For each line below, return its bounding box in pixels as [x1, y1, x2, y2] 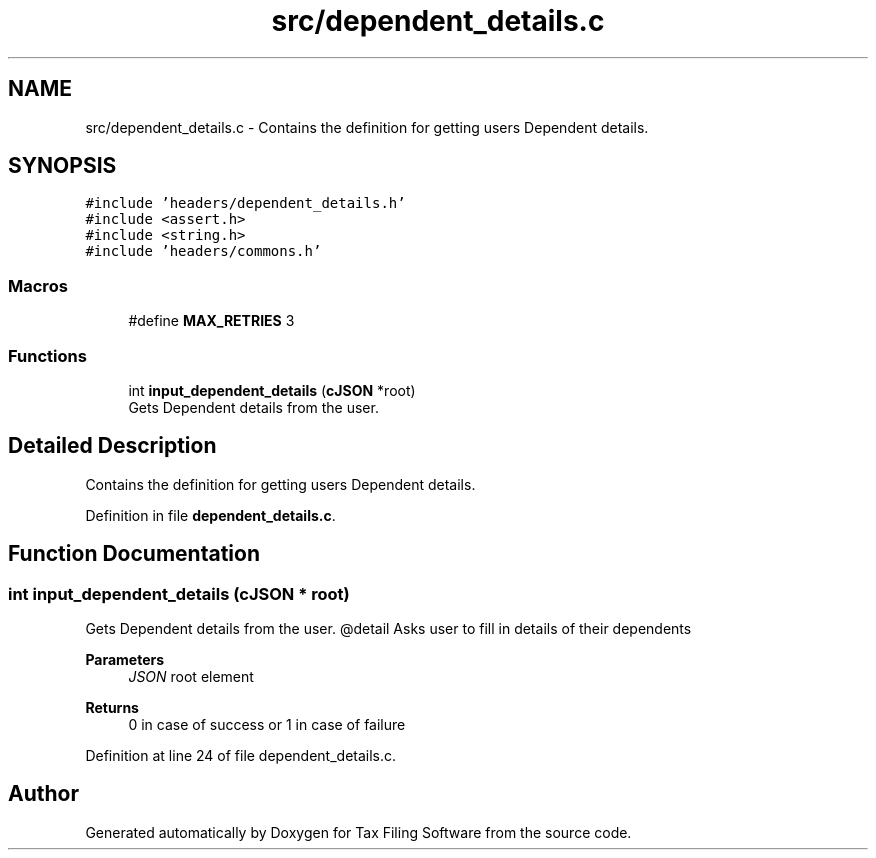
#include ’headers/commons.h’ [85, 243, 322, 260]
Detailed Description [8, 433, 217, 459]
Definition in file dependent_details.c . [85, 506, 336, 524]
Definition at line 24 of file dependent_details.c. [85, 747, 397, 764]
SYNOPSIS [8, 153, 117, 179]
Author [8, 781, 79, 807]
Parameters [85, 651, 165, 668]
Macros [8, 275, 68, 296]
